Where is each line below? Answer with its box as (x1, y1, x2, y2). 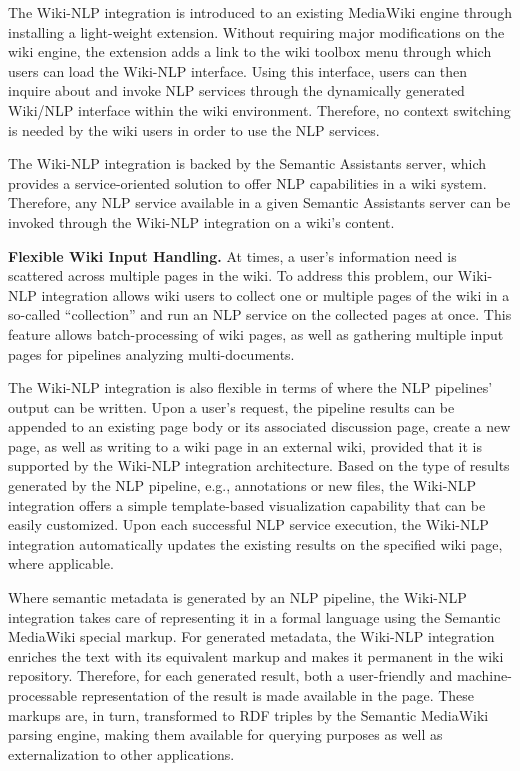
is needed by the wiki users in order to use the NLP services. (8, 119, 380, 140)
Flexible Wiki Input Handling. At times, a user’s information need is (8, 245, 457, 266)
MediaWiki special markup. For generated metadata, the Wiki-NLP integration (8, 626, 495, 647)
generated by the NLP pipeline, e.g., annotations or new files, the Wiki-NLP (8, 475, 477, 496)
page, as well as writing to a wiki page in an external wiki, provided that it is (8, 435, 483, 456)
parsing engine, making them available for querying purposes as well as (8, 724, 443, 745)
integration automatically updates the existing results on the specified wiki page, (8, 533, 503, 554)
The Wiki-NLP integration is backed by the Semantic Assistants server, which (8, 153, 487, 174)
